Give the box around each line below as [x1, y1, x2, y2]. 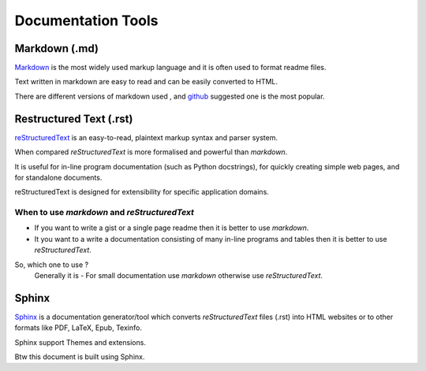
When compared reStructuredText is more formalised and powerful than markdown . [14, 147, 288, 157]
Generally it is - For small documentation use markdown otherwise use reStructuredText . [34, 271, 323, 280]
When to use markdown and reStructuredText [14, 207, 195, 218]
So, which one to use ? [14, 260, 89, 269]
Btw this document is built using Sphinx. [14, 352, 145, 362]
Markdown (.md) [14, 42, 99, 55]
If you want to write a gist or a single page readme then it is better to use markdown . [34, 223, 309, 232]
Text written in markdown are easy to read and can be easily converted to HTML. [14, 77, 278, 87]
